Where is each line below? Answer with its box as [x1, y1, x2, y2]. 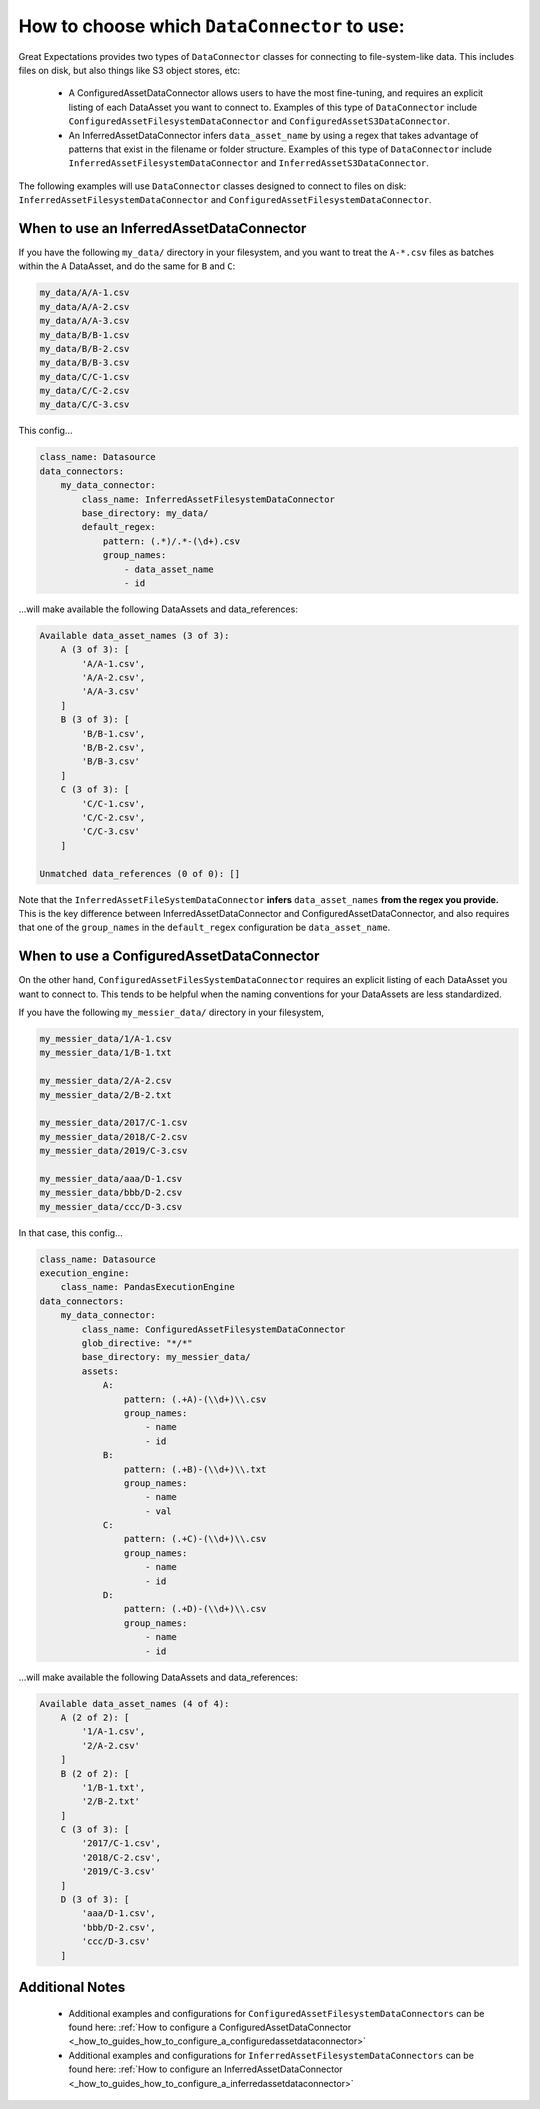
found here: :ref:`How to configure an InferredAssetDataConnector [68, 2063, 344, 2075]
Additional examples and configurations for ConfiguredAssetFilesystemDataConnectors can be [68, 2007, 485, 2019]
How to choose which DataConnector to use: [18, 15, 405, 37]
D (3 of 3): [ [60, 1894, 130, 1905]
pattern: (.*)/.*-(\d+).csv [102, 535, 240, 547]
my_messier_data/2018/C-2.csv [39, 1131, 188, 1142]
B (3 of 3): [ [60, 714, 130, 725]
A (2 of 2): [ [60, 1711, 130, 1723]
